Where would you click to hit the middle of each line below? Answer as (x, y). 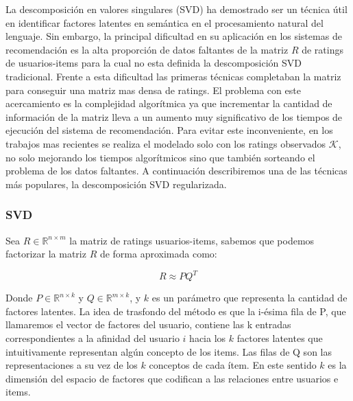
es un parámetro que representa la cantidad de (249, 298)
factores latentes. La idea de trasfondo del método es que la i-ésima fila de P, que (176, 311)
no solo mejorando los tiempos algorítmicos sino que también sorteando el (160, 157)
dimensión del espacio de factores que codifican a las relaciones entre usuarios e (172, 378)
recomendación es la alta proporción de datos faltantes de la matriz (147, 49)
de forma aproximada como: (158, 254)
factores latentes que (280, 338)
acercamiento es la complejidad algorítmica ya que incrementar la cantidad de (169, 103)
